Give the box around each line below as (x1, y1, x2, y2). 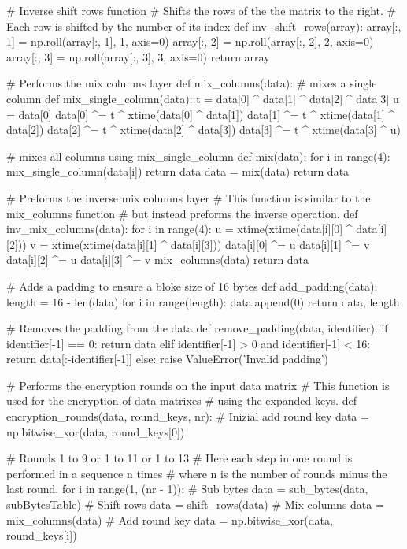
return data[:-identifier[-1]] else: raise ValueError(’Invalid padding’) (6, 351, 329, 367)
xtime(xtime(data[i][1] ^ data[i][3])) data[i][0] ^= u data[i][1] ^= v (51, 236, 370, 252)
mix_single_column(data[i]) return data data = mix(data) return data (6, 163, 350, 180)
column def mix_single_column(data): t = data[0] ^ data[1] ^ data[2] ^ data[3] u (6, 90, 399, 106)
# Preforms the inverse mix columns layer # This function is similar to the (6, 189, 371, 206)
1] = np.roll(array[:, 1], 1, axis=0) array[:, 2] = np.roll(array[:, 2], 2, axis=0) (6, 33, 374, 50)
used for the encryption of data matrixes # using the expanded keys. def (6, 392, 357, 409)
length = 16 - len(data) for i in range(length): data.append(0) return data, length (6, 293, 400, 310)
